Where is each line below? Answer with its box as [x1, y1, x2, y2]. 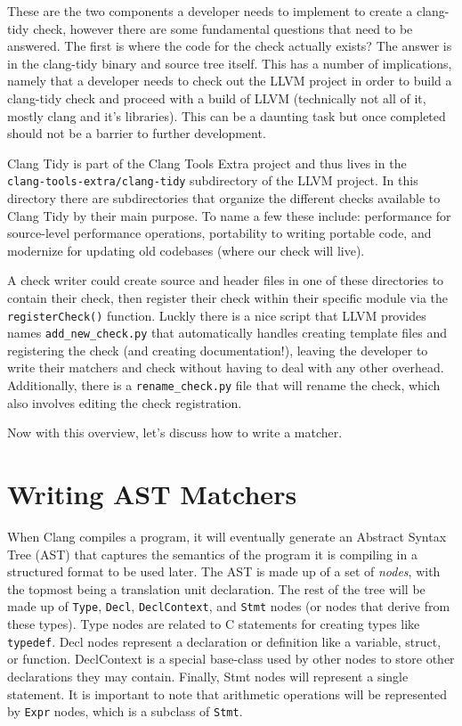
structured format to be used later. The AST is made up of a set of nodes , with [7, 562, 441, 581]
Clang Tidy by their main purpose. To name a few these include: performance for [7, 206, 451, 224]
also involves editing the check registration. [7, 393, 242, 412]
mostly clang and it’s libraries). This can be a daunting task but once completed [7, 106, 446, 125]
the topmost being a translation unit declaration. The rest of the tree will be [7, 579, 426, 598]
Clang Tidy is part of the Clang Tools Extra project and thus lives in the [7, 153, 407, 172]
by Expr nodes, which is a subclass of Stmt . [7, 702, 243, 721]
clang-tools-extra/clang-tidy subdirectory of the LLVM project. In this [7, 171, 418, 190]
